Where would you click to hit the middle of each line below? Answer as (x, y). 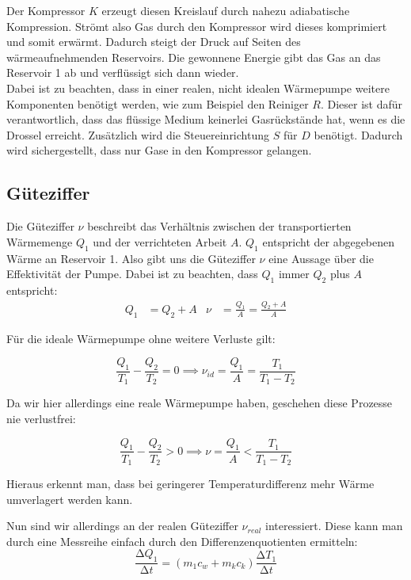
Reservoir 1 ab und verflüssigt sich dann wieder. (123, 72)
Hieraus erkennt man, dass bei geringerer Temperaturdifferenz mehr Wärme (190, 483)
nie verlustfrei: (41, 419)
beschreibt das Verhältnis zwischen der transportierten (219, 226)
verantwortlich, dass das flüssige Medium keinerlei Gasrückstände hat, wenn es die (206, 119)
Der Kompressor (46, 10)
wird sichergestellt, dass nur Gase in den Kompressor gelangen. (159, 150)
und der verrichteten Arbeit (160, 241)
